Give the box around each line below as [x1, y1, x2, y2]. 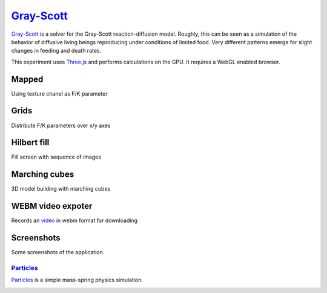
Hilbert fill [11, 137, 50, 148]
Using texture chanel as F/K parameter [11, 90, 108, 97]
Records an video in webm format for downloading [11, 217, 138, 224]
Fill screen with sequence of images [11, 153, 102, 160]
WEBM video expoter [11, 201, 93, 211]
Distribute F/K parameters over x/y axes [11, 122, 111, 129]
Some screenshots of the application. [11, 249, 105, 256]
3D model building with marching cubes [11, 185, 111, 193]
